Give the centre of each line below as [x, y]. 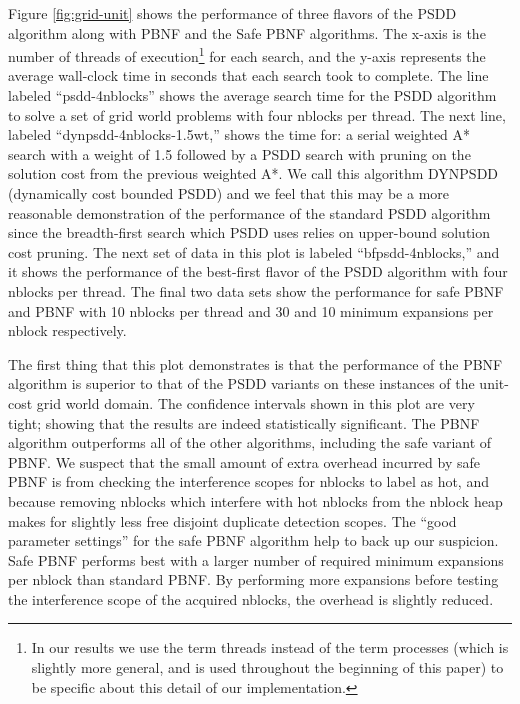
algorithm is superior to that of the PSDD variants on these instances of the [241, 383]
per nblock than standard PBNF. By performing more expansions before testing [253, 579]
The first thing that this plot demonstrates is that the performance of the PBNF [255, 363]
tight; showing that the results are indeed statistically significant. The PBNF [244, 422]
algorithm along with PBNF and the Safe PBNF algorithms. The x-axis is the [247, 32]
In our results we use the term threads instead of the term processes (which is [270, 647]
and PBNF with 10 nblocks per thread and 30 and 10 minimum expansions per [251, 310]
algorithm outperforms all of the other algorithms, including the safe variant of [250, 442]
